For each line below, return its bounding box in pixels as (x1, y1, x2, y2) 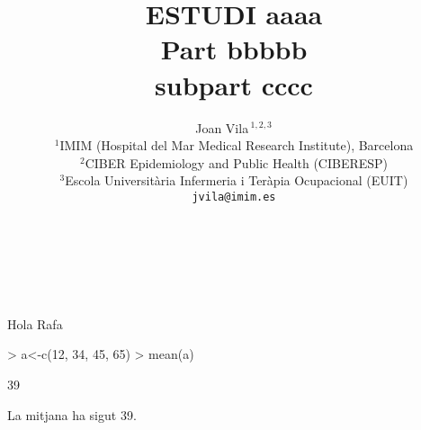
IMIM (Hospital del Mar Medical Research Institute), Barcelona (59, 136, 414, 155)
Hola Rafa (7, 314, 63, 333)
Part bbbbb (160, 31, 308, 67)
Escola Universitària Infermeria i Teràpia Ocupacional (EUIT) (65, 171, 408, 190)
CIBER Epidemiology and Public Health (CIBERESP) (85, 153, 389, 172)
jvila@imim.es (192, 190, 276, 203)
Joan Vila (195, 118, 249, 137)
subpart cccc (155, 66, 313, 103)
